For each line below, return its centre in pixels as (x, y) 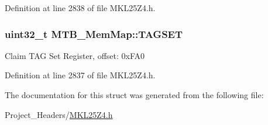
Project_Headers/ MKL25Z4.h (59, 114)
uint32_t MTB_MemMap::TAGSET (94, 34)
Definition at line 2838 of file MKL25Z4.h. (80, 8)
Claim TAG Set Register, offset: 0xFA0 (75, 55)
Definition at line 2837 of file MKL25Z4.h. (80, 75)
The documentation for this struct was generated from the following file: (134, 95)
